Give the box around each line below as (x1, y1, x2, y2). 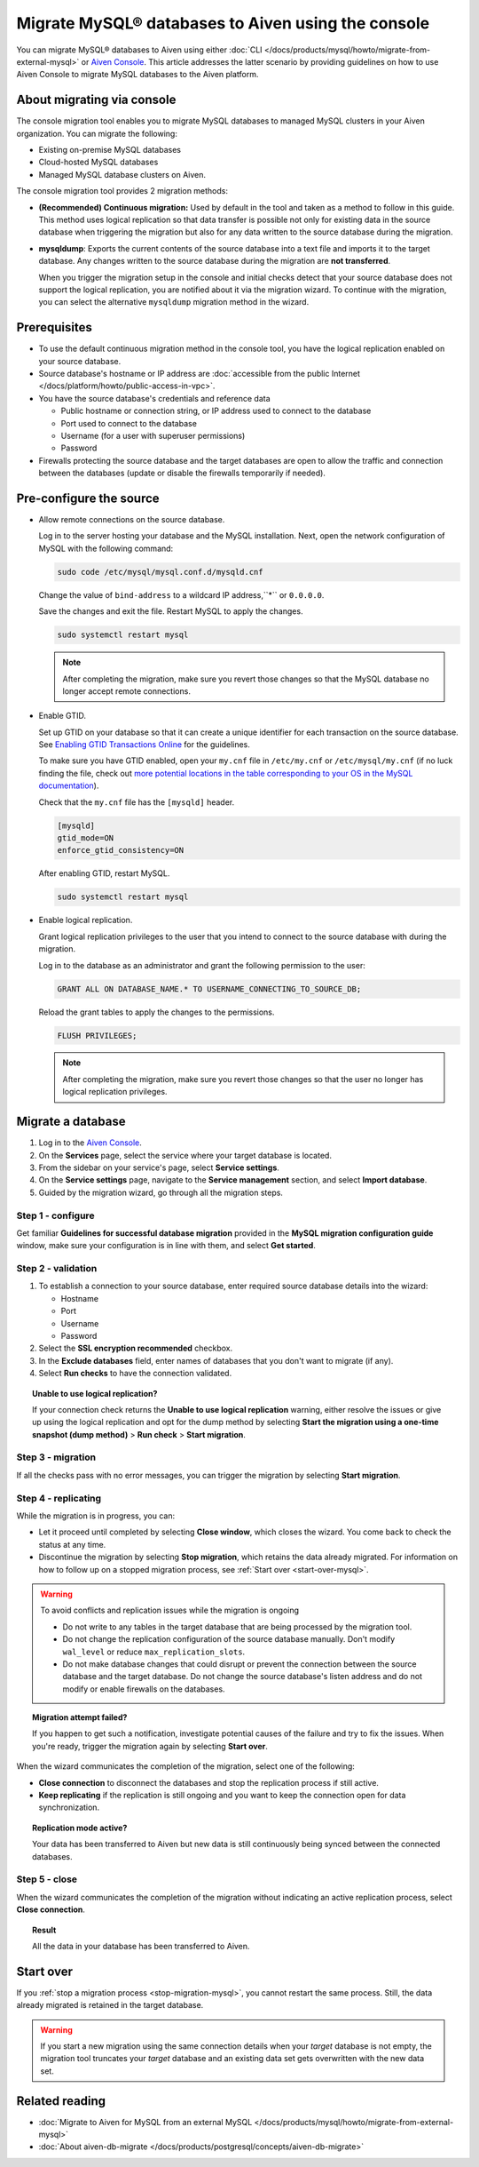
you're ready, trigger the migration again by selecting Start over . (32, 1741, 268, 1751)
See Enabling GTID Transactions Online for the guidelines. (38, 739, 250, 750)
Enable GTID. (38, 711, 86, 721)
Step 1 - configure (16, 1209, 95, 1222)
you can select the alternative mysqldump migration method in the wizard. (38, 297, 310, 307)
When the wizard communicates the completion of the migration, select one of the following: (16, 1761, 355, 1772)
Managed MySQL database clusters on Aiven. (38, 169, 207, 179)
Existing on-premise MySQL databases (38, 145, 182, 155)
